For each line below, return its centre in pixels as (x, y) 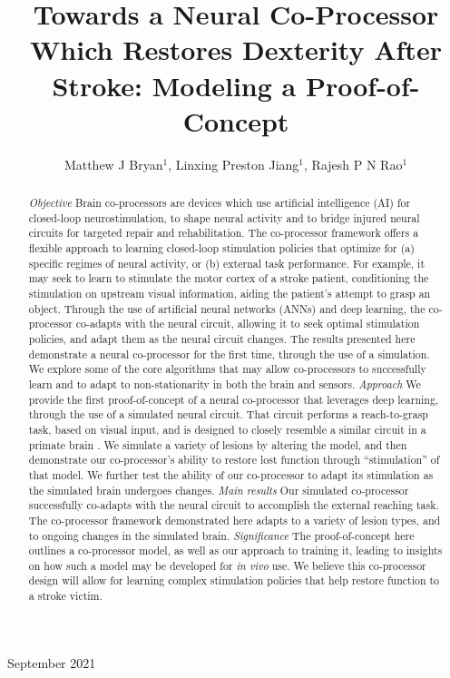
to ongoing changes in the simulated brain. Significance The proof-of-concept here (221, 535)
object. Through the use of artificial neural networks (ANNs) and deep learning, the (227, 308)
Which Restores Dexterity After (236, 49)
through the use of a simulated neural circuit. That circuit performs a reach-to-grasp (228, 414)
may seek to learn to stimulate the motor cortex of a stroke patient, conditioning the (229, 278)
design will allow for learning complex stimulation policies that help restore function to (234, 580)
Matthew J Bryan (113, 164)
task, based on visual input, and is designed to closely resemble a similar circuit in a (227, 429)
